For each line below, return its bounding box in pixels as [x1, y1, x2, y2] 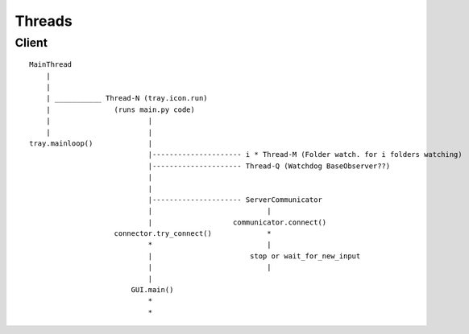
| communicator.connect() [147, 217, 327, 227]
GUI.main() [131, 286, 174, 295]
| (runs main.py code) [45, 105, 195, 114]
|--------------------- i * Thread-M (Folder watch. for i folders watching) [147, 150, 463, 159]
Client [15, 35, 48, 50]
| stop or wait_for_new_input [147, 251, 361, 261]
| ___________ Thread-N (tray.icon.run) [45, 93, 209, 103]
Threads [15, 12, 73, 30]
